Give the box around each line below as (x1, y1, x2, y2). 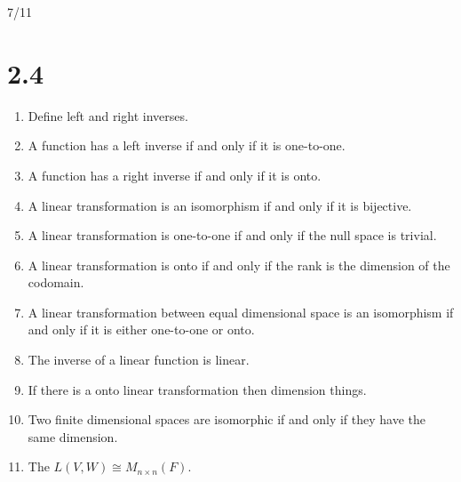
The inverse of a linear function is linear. (28, 350, 250, 369)
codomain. (28, 273, 84, 292)
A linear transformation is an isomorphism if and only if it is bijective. (28, 196, 412, 214)
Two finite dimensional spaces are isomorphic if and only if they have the (28, 410, 426, 429)
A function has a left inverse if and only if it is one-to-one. (28, 136, 346, 155)
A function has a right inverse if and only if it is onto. (28, 165, 322, 184)
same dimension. (28, 427, 118, 446)
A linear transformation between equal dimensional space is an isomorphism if (28, 302, 454, 321)
